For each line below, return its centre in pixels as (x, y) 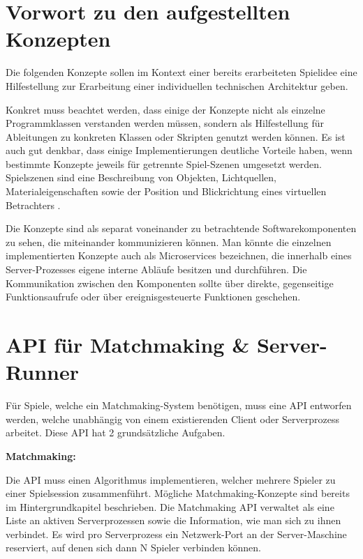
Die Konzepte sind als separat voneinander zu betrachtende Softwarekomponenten (181, 228)
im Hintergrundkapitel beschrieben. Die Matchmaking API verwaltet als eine (170, 506)
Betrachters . (33, 205)
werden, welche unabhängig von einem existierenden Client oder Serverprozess (172, 419)
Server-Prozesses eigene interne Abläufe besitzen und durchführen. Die (156, 269)
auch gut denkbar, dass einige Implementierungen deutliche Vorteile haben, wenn (179, 150)
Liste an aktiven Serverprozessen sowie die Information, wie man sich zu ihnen (173, 520)
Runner (42, 372)
